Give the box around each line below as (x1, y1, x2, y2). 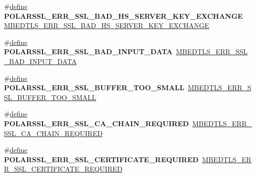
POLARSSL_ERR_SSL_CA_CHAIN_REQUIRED (4, 118, 189, 128)
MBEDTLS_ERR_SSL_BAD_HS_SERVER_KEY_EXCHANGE (4, 20, 210, 31)
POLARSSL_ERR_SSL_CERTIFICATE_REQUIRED (4, 154, 199, 164)
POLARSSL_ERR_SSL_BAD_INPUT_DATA (4, 46, 173, 57)
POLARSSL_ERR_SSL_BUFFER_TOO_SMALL (4, 82, 184, 93)
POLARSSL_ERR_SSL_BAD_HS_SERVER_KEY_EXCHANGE (4, 10, 243, 21)
